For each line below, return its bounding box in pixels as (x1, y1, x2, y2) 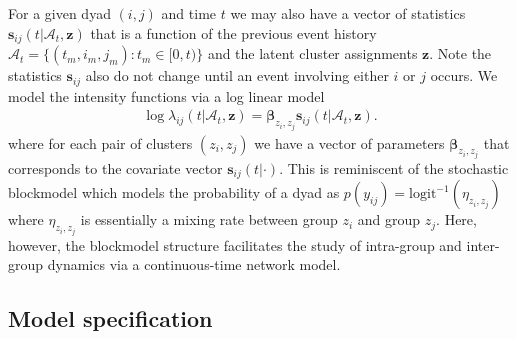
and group (357, 209, 421, 230)
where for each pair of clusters (8, 132, 193, 153)
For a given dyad (8, 3, 111, 23)
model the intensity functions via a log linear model (8, 85, 325, 106)
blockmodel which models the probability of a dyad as (8, 182, 340, 203)
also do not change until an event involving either (85, 65, 389, 86)
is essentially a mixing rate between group (80, 209, 338, 230)
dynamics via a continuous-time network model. (47, 254, 341, 275)
